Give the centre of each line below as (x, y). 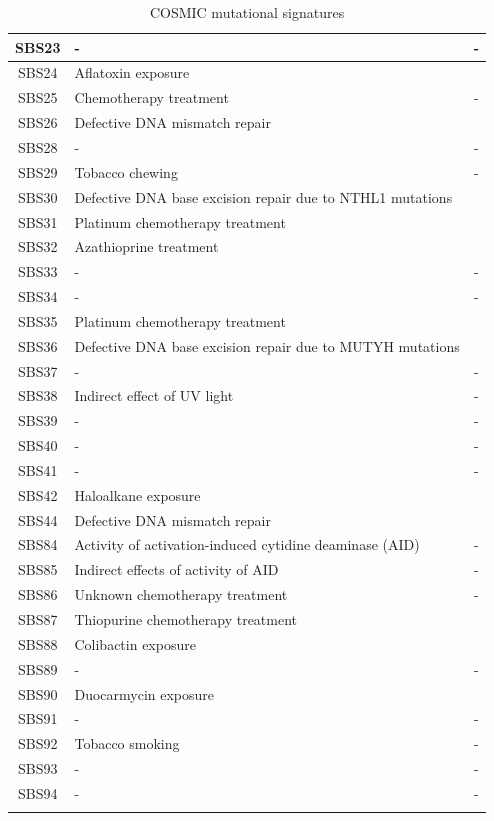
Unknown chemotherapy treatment (181, 594)
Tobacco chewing (126, 171)
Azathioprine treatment (146, 246)
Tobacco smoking (127, 743)
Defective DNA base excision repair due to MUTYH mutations (267, 345)
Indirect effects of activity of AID (176, 569)
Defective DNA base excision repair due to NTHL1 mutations (263, 196)
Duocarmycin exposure (144, 693)
